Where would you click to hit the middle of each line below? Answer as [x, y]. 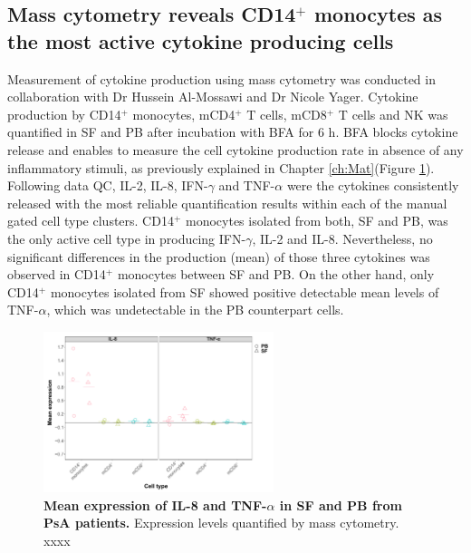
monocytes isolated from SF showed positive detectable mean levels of [245, 291]
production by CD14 [64, 114]
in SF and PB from [341, 504]
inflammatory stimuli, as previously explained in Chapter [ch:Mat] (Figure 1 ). [221, 167]
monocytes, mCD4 [184, 114]
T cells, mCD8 [287, 114]
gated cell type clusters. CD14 [91, 221]
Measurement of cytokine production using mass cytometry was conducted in [221, 78]
